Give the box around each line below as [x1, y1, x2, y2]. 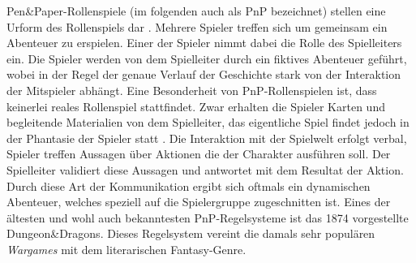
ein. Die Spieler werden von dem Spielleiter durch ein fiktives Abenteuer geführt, [6, 50, 407, 67]
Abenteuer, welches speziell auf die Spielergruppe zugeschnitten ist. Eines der [6, 193, 391, 210]
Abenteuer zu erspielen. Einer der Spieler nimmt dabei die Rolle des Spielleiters [6, 34, 402, 51]
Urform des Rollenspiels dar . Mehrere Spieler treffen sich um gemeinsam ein [6, 18, 388, 35]
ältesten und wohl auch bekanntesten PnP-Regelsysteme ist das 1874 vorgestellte [6, 209, 409, 226]
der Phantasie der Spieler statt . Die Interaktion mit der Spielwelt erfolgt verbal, [6, 129, 407, 146]
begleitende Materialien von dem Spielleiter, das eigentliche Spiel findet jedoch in [6, 114, 410, 131]
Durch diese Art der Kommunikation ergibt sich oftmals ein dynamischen [6, 177, 371, 194]
